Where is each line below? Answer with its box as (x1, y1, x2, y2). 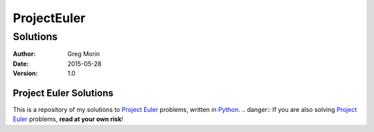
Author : (12, 50, 36, 58)
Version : (12, 69, 38, 77)
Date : (12, 59, 29, 68)
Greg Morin (67, 50, 100, 58)
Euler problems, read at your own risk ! (12, 115, 124, 124)
